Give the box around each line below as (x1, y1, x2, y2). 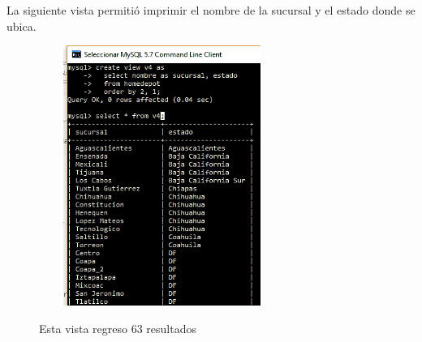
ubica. (6, 17, 37, 34)
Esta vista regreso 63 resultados (39, 320, 196, 337)
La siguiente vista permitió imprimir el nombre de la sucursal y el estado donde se (6, 2, 416, 18)
